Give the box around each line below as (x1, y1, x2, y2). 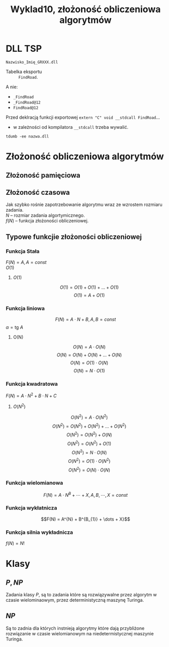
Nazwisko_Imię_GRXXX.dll (6, 59, 58, 64)
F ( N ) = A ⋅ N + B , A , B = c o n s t (55, 316, 116, 323)
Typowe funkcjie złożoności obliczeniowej (6, 232, 142, 241)
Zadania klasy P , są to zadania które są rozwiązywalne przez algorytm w (6, 592, 157, 598)
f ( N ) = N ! (6, 540, 25, 547)
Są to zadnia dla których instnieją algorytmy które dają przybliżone (6, 625, 145, 631)
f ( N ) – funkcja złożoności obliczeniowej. (6, 218, 89, 224)
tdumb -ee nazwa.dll (6, 133, 50, 139)
